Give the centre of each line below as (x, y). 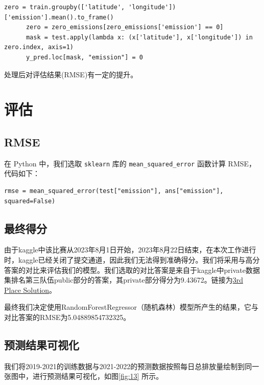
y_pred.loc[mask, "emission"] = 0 (85, 57)
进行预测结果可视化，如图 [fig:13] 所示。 (98, 376)
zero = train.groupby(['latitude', (65, 7)
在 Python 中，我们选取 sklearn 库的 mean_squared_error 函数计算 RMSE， (130, 163)
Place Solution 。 (30, 290)
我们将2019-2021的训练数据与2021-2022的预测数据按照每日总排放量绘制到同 (128, 366)
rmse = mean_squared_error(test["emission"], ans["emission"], (114, 191)
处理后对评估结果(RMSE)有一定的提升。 (71, 74)
